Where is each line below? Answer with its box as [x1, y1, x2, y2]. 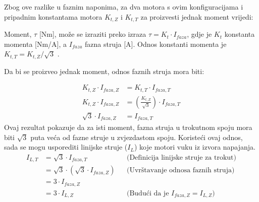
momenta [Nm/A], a [4, 38, 67, 49]
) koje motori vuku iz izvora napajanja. [134, 142, 255, 152]
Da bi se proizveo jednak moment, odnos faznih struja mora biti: [4, 65, 204, 76]
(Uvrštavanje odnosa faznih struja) [126, 167, 235, 174]
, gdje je [187, 29, 212, 39]
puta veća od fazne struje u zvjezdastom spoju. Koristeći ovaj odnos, [30, 131, 243, 142]
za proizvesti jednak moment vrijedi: [140, 11, 253, 22]
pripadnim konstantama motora [4, 11, 102, 22]
